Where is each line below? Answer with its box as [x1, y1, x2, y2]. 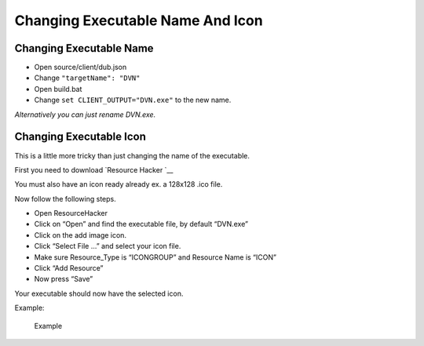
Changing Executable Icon [14, 130, 147, 144]
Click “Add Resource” [34, 264, 104, 273]
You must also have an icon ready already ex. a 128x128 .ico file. [14, 180, 223, 189]
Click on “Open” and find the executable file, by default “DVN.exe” [34, 220, 249, 229]
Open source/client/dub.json [34, 63, 127, 72]
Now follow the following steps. [14, 194, 117, 203]
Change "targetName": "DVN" [34, 73, 141, 82]
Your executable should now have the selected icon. [14, 289, 184, 298]
